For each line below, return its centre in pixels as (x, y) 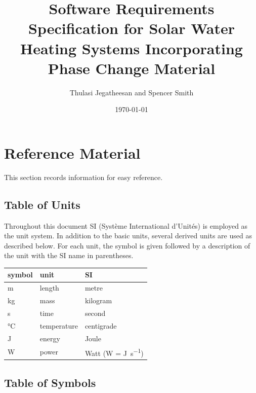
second (95, 313)
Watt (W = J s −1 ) (114, 352)
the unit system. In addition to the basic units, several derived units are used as (128, 236)
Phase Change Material (132, 68)
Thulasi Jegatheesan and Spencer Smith (132, 92)
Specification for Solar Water (132, 28)
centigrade (101, 325)
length (49, 288)
